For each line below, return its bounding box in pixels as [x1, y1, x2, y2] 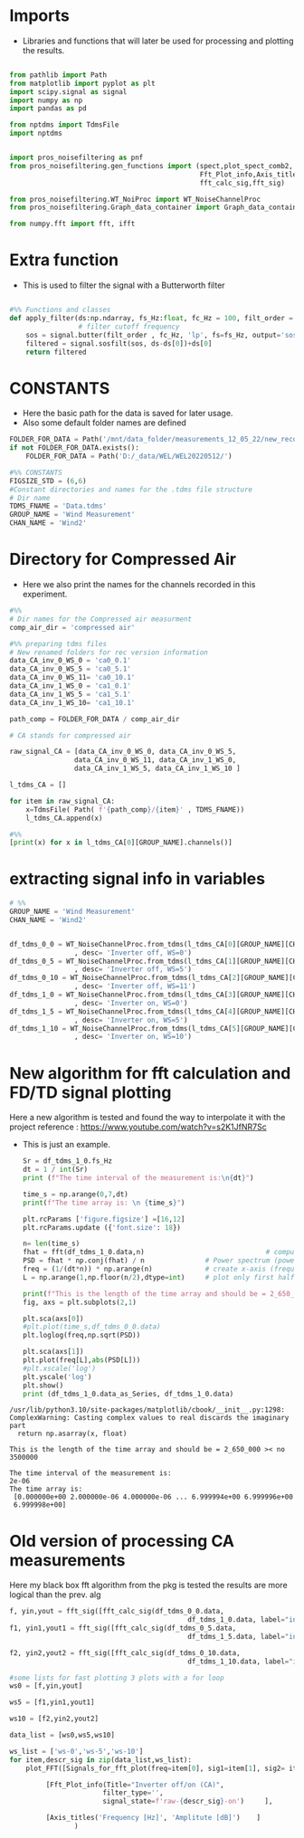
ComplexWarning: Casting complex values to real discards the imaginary [9, 1414, 290, 1423]
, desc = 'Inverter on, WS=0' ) [73, 998, 188, 1007]
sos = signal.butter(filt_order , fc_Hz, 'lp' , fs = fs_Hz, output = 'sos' [25, 330, 301, 339]
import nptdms [9, 129, 63, 138]
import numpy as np [9, 96, 83, 105]
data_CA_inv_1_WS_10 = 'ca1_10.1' [9, 698, 136, 707]
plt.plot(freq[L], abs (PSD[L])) [22, 1356, 141, 1365]
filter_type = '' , [102, 1788, 165, 1797]
